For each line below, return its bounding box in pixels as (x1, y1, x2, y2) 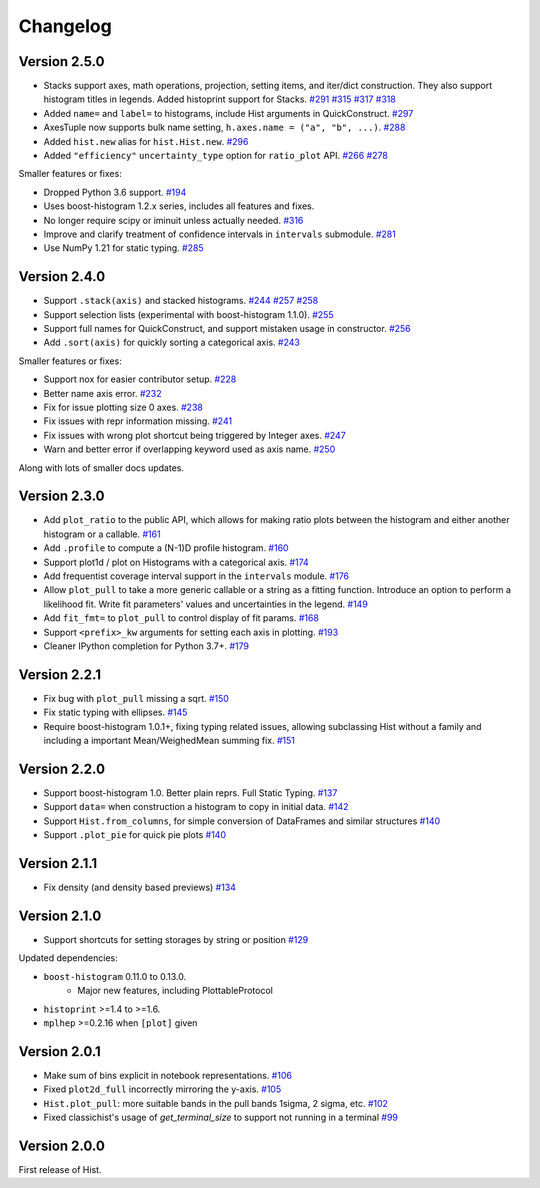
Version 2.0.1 (18, 1043, 102, 1060)
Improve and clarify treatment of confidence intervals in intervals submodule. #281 (43, 228, 397, 240)
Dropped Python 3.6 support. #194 (43, 186, 187, 198)
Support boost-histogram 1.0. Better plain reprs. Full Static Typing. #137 (43, 786, 338, 799)
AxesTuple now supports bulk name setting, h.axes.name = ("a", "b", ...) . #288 (43, 121, 406, 134)
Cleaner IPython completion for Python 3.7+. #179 (43, 640, 250, 652)
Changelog (18, 15, 112, 37)
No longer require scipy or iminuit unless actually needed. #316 (43, 214, 304, 226)
